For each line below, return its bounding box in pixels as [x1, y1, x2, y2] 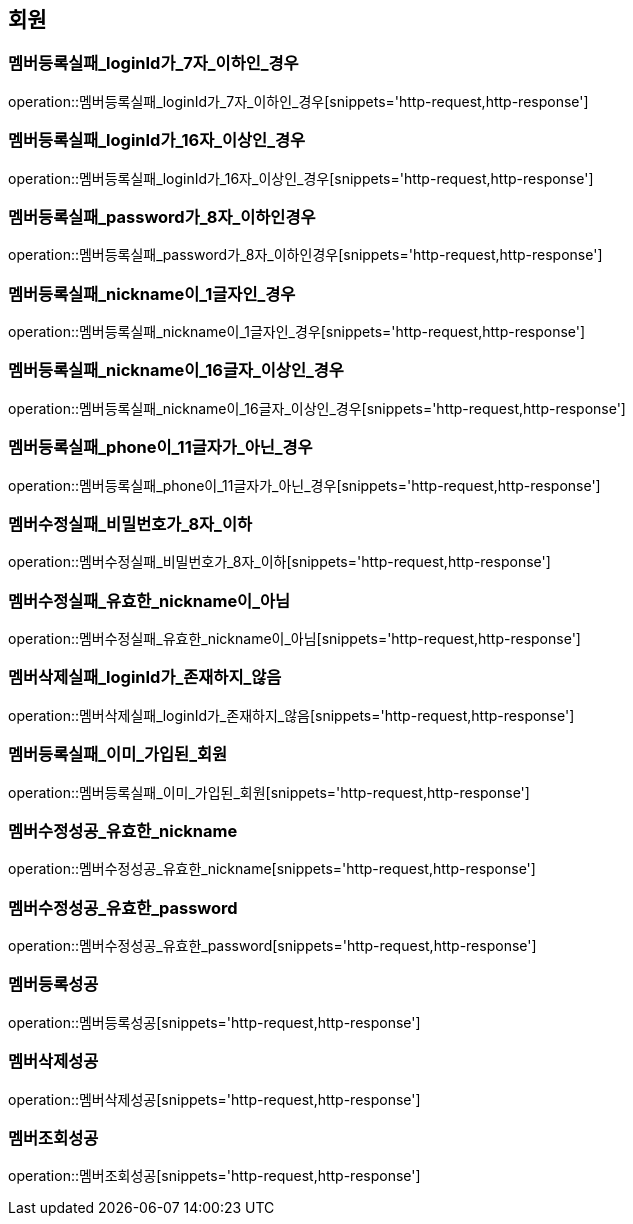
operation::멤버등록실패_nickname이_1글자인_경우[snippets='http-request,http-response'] [8, 323, 586, 341]
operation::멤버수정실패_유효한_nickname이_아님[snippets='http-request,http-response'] [8, 630, 581, 648]
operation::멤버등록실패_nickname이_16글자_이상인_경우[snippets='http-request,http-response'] [8, 399, 626, 417]
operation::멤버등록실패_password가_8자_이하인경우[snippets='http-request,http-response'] [8, 246, 603, 264]
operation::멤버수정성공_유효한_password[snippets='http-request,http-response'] [8, 937, 537, 955]
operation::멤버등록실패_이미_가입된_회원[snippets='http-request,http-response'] [8, 783, 530, 801]
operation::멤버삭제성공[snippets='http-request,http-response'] [8, 1090, 421, 1108]
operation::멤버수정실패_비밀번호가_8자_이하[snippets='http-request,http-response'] [8, 553, 551, 571]
